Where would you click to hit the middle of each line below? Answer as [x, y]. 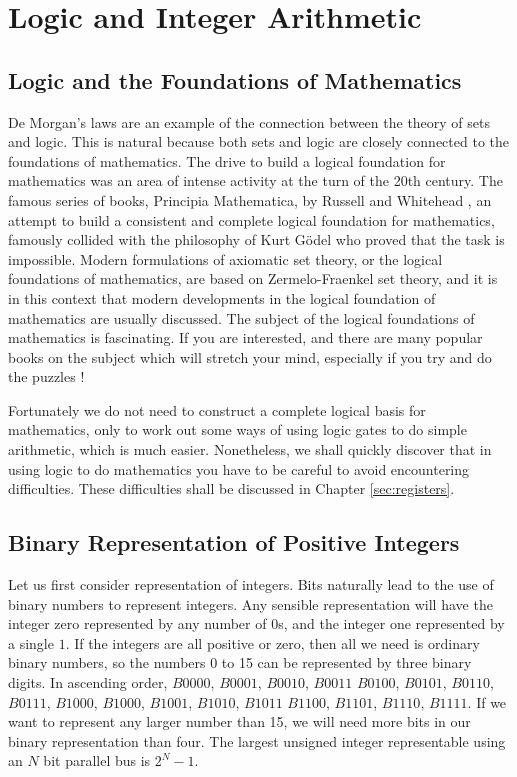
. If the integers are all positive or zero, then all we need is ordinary [272, 642]
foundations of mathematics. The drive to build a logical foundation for [227, 160]
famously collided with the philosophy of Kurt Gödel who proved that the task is [256, 239]
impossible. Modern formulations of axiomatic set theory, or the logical [225, 258]
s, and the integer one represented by [391, 623]
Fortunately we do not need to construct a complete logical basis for [217, 409]
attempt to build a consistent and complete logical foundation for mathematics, [251, 219]
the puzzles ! [46, 376]
